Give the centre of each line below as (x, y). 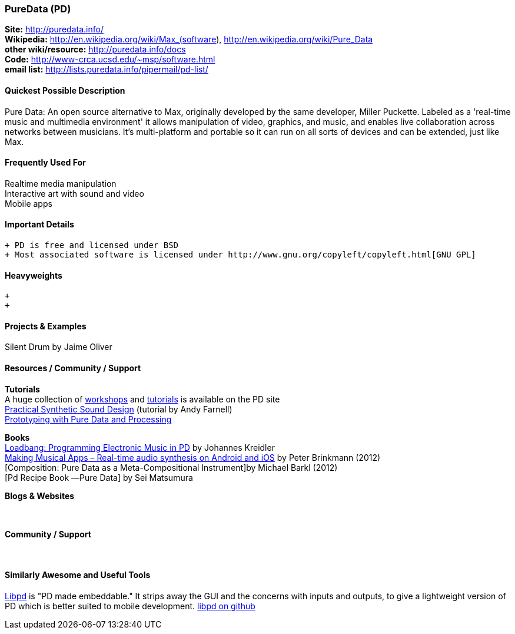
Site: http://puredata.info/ (54, 29)
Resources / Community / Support (73, 368)
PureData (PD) (38, 9)
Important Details (39, 224)
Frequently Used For (45, 163)
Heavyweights (34, 275)
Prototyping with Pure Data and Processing (88, 419)
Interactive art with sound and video (74, 193)
